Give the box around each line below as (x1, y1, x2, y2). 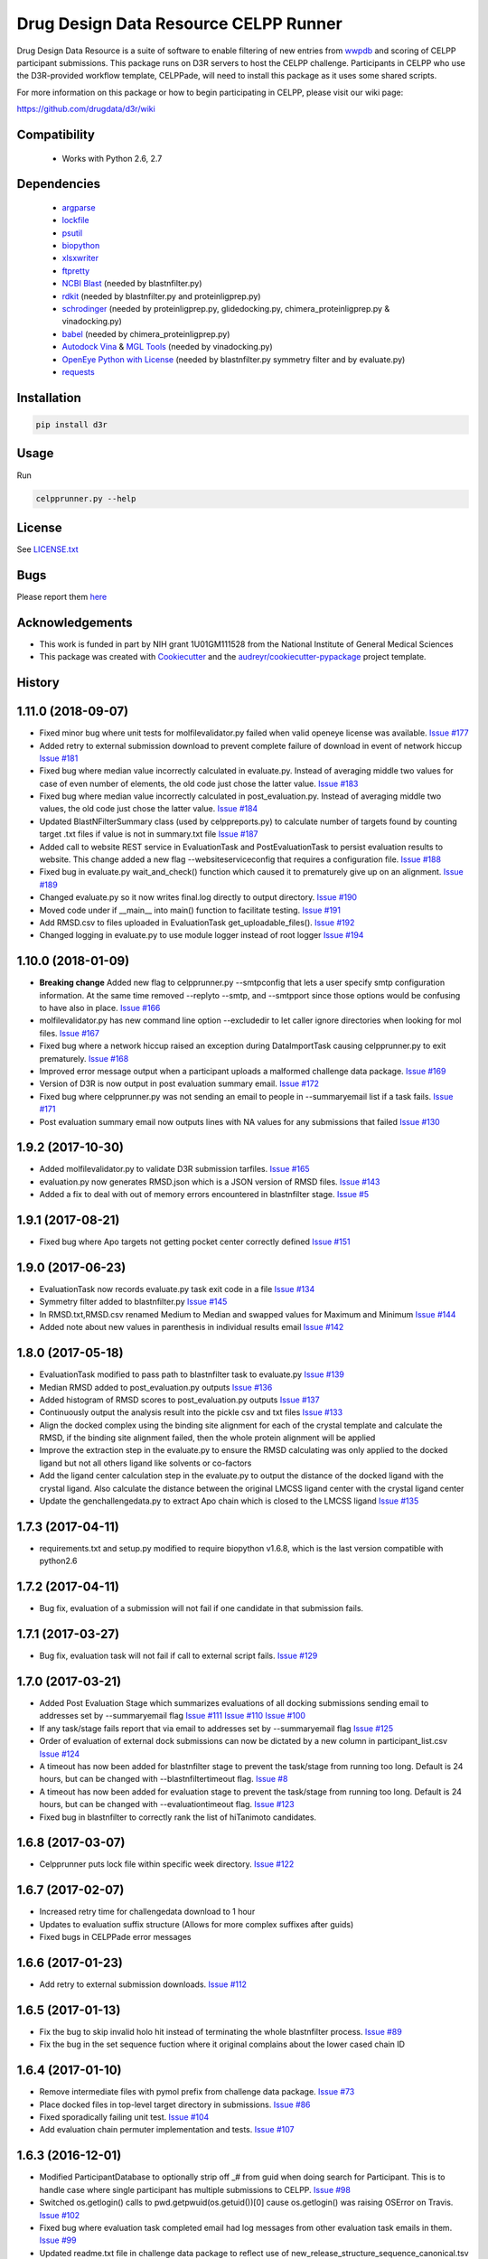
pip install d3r (35, 420, 108, 429)
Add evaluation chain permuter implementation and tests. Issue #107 (39, 2124, 295, 2135)
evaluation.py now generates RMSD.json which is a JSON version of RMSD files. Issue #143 (39, 1176, 380, 1187)
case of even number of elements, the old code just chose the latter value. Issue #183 (39, 778, 359, 789)
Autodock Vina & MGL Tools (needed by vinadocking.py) (61, 342, 273, 352)
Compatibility (16, 127, 95, 142)
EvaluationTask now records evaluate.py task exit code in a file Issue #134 (39, 1284, 315, 1295)
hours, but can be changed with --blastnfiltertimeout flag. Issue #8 (39, 1774, 288, 1785)
